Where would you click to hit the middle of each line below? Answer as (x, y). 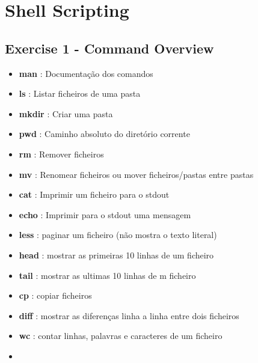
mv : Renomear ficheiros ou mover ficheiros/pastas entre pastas (136, 174)
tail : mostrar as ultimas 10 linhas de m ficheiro (107, 275)
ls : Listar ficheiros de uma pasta (80, 93)
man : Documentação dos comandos (86, 73)
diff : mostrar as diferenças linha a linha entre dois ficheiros (129, 315)
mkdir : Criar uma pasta (66, 113)
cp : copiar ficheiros (55, 295)
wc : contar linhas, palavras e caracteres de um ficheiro (121, 336)
